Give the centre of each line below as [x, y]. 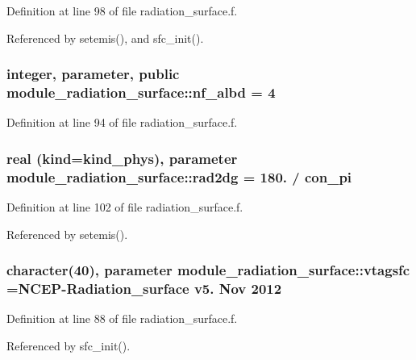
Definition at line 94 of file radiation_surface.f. [122, 122]
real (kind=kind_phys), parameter [122, 158]
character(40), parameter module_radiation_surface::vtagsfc [208, 270]
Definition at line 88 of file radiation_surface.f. [122, 318]
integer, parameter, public [93, 74]
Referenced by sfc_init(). [69, 345]
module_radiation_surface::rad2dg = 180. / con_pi [179, 176]
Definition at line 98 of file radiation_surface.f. [122, 10]
